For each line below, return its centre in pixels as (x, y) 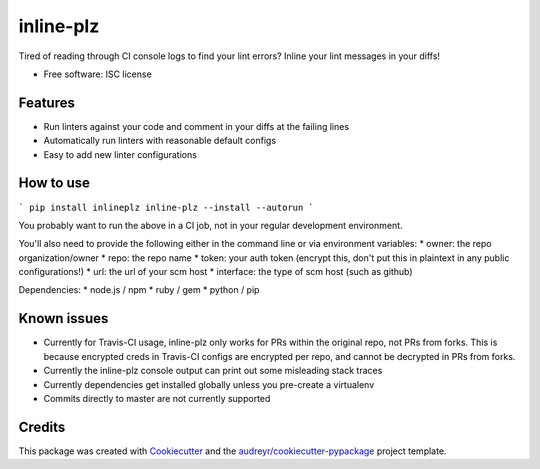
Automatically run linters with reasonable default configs (160, 141)
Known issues (63, 318)
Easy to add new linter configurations (120, 154)
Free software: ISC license (97, 74)
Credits (42, 426)
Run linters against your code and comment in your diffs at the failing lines (196, 126)
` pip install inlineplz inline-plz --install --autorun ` (166, 207)
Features (46, 102)
